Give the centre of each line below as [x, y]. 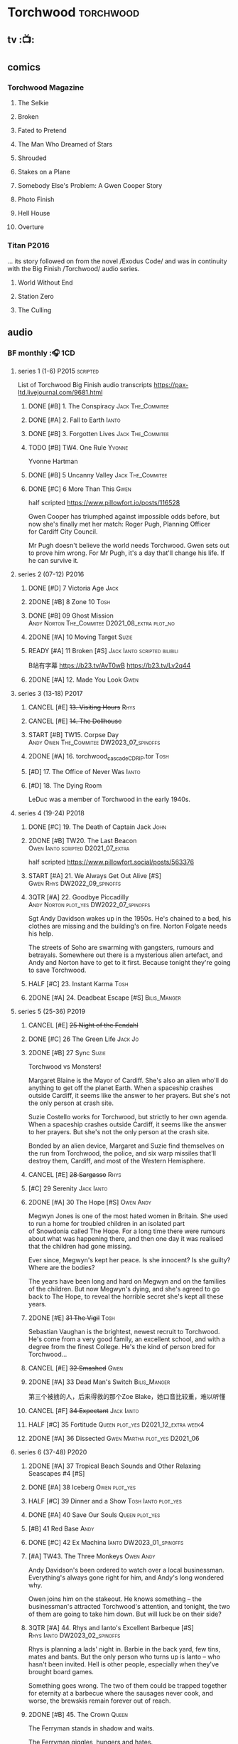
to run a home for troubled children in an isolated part [107, 1224]
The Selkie [33, 103]
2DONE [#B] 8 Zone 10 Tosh [69, 602]
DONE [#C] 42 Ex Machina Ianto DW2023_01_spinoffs [106, 1543]
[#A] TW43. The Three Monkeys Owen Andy [92, 1556]
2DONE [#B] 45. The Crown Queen [78, 1715]
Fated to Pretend [42, 131]
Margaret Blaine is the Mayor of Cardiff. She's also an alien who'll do [128, 1080]
